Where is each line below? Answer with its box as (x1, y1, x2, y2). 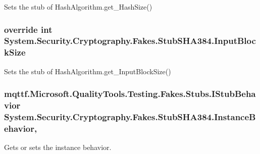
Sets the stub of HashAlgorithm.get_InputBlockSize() (4, 66, 171, 76)
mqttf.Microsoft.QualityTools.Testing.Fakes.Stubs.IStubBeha (4, 87, 256, 100)
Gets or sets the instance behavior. (4, 142, 112, 152)
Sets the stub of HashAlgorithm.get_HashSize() (4, 2, 152, 12)
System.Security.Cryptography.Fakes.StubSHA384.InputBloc (4, 34, 256, 47)
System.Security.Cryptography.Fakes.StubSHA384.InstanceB (4, 111, 256, 123)
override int (4, 23, 53, 35)
